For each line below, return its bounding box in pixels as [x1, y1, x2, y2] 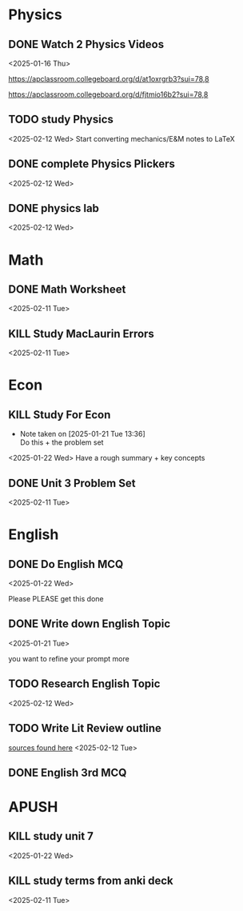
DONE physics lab [8, 202, 100, 215]
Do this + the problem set [19, 438, 104, 447]
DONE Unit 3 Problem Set [8, 476, 136, 489]
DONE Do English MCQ [8, 557, 124, 571]
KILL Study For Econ [8, 408, 111, 422]
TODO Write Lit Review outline [8, 721, 162, 735]
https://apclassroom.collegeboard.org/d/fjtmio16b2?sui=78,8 [8, 90, 209, 99]
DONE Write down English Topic [8, 617, 171, 631]
